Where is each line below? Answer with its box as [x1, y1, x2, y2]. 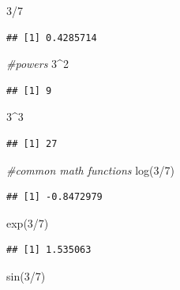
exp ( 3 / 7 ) [6, 214, 49, 231]
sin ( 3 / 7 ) [6, 267, 46, 284]
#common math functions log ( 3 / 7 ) [6, 161, 174, 178]
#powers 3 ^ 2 [6, 55, 69, 72]
